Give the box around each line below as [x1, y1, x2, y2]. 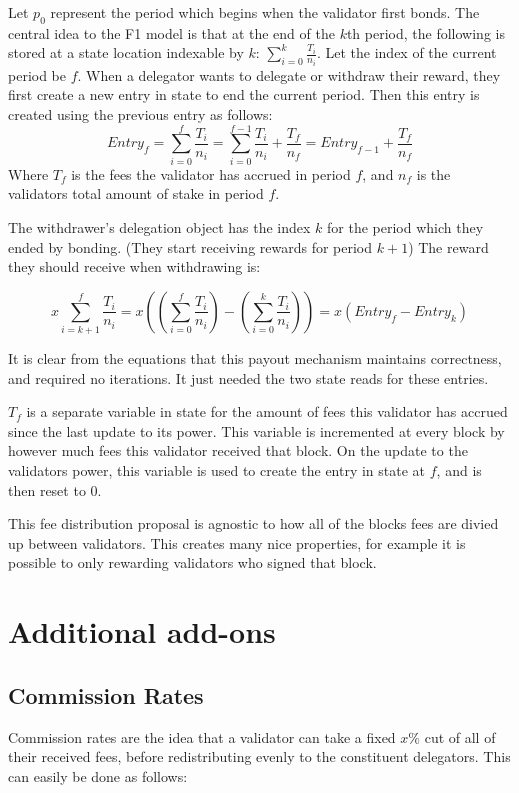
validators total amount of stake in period [8, 183, 264, 204]
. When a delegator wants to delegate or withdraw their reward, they [77, 64, 501, 85]
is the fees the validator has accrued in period [71, 163, 351, 184]
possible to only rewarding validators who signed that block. [8, 552, 377, 573]
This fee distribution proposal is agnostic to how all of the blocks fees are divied [8, 513, 499, 534]
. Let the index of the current [316, 42, 497, 63]
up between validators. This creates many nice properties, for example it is [8, 532, 466, 553]
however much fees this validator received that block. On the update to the [8, 440, 468, 461]
